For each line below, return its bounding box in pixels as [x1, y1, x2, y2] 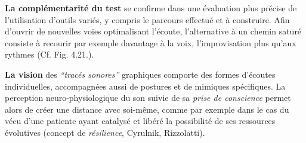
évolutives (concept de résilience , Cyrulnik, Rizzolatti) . [5, 126, 205, 138]
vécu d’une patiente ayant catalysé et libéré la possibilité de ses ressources [5, 115, 276, 127]
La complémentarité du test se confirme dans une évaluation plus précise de [5, 2, 297, 14]
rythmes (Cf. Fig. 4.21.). [5, 48, 94, 61]
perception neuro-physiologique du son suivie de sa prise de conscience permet [5, 91, 291, 104]
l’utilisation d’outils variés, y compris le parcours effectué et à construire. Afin [5, 13, 290, 26]
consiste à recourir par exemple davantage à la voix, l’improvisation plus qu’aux [5, 36, 296, 49]
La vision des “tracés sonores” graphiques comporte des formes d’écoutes [5, 68, 276, 80]
